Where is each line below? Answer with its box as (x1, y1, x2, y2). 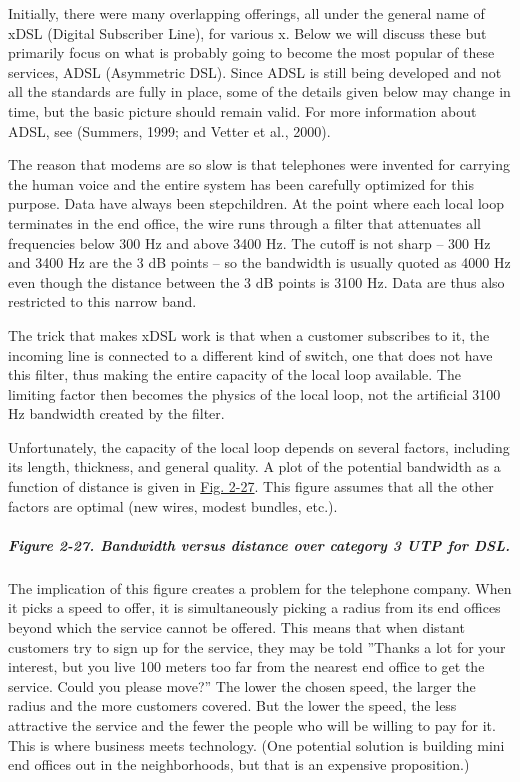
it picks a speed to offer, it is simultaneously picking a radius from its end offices (8, 597, 501, 618)
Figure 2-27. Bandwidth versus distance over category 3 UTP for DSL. (8, 534, 510, 555)
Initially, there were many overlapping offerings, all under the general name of (8, 3, 485, 23)
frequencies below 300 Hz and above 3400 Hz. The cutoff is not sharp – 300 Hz (8, 232, 491, 253)
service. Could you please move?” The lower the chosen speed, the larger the (8, 675, 476, 696)
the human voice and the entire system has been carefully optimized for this (8, 173, 474, 194)
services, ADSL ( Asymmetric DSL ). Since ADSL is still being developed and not (8, 61, 502, 82)
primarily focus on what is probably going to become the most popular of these (8, 42, 495, 63)
